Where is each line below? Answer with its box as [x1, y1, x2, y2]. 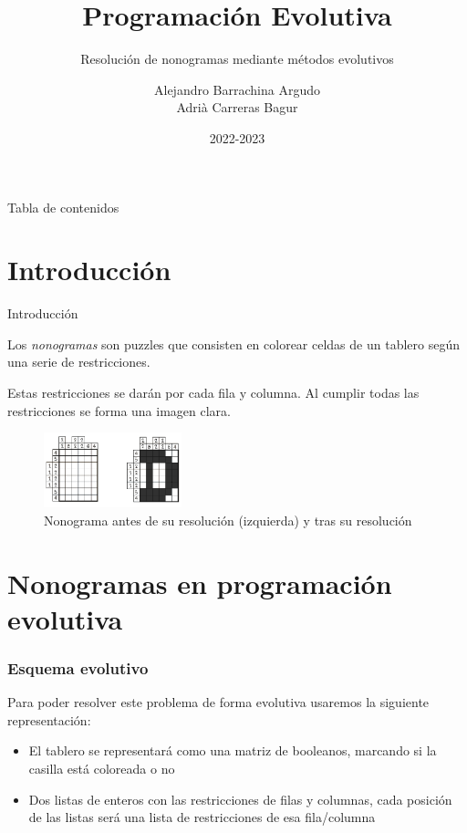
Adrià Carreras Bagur [176, 98, 298, 117]
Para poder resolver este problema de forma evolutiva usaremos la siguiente [7, 692, 430, 712]
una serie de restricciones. [7, 352, 150, 371]
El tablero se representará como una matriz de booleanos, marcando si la [28, 741, 437, 760]
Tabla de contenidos [7, 197, 119, 216]
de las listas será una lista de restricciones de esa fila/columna [28, 807, 376, 827]
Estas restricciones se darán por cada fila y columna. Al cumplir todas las [7, 383, 420, 401]
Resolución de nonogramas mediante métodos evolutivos [80, 49, 394, 68]
